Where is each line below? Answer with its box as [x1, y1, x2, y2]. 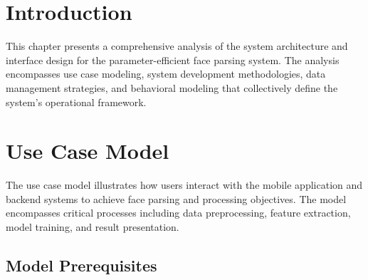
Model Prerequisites [6, 254, 157, 276]
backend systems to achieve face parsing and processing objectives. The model [6, 191, 347, 206]
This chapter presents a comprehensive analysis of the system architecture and [6, 38, 348, 53]
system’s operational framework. [6, 94, 147, 109]
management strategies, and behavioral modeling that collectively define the [6, 80, 338, 95]
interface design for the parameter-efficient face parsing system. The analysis [6, 52, 340, 67]
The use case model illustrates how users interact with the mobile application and [6, 177, 363, 192]
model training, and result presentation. [6, 219, 179, 234]
